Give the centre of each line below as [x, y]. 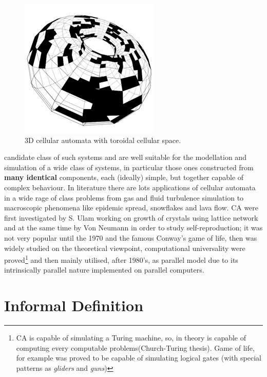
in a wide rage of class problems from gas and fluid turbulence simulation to [124, 197]
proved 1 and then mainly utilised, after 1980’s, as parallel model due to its [121, 259]
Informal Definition [74, 305]
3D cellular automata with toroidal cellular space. [103, 140]
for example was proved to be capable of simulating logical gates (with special [139, 358]
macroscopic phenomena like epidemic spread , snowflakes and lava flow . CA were [131, 208]
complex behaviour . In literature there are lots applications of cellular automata [130, 187]
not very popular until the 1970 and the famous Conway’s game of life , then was [131, 237]
